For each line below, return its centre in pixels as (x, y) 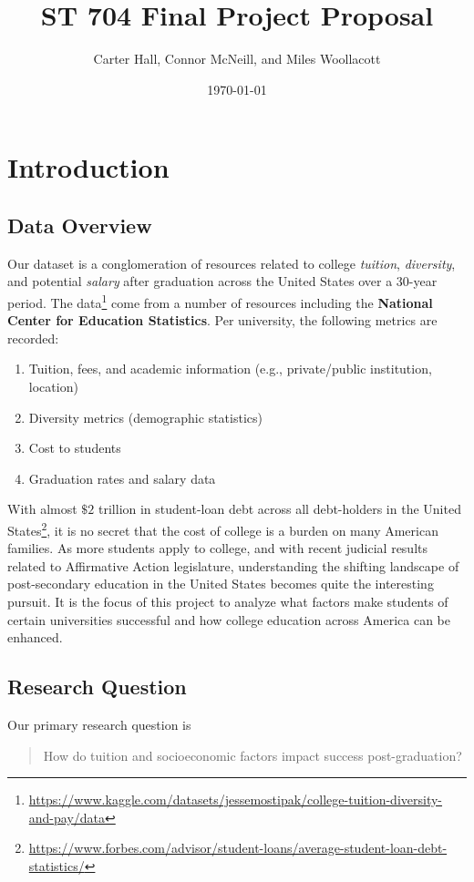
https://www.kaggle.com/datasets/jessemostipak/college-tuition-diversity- (236, 800)
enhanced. (35, 637)
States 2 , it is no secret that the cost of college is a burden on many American (223, 528)
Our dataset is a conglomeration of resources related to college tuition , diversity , (232, 263)
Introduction (88, 167)
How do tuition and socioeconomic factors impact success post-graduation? (252, 755)
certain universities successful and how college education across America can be (229, 619)
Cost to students (75, 448)
